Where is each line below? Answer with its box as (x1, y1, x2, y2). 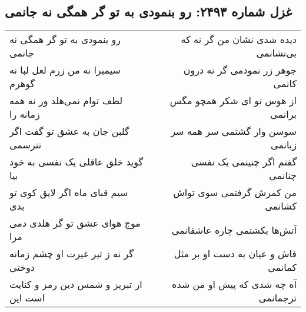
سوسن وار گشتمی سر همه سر (171, 124, 297, 138)
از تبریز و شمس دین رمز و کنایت (9, 277, 142, 291)
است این (9, 291, 45, 305)
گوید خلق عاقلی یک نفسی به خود (9, 155, 144, 169)
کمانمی (268, 260, 297, 274)
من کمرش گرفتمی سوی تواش (173, 185, 297, 200)
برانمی (270, 107, 297, 121)
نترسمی (9, 138, 42, 152)
